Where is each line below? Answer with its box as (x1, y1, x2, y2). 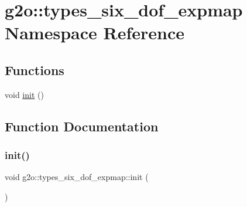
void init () (5, 88, 44, 100)
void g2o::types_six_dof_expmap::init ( (5, 171, 149, 183)
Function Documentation (5, 117, 159, 135)
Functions (5, 60, 64, 79)
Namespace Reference (5, 21, 184, 45)
